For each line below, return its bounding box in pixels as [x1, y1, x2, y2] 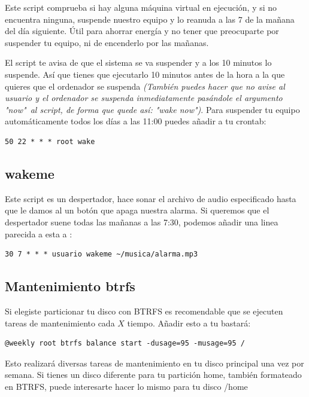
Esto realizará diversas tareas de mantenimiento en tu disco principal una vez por [5, 356, 304, 369]
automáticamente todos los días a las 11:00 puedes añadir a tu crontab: [5, 115, 266, 127]
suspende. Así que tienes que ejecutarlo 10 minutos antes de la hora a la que [5, 68, 285, 80]
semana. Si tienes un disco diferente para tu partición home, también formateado [5, 368, 302, 381]
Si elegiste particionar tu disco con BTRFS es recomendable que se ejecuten [5, 304, 283, 317]
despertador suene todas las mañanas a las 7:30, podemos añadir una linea [5, 215, 278, 228]
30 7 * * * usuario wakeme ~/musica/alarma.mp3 [5, 250, 198, 259]
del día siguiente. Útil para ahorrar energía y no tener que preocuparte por [5, 25, 279, 37]
